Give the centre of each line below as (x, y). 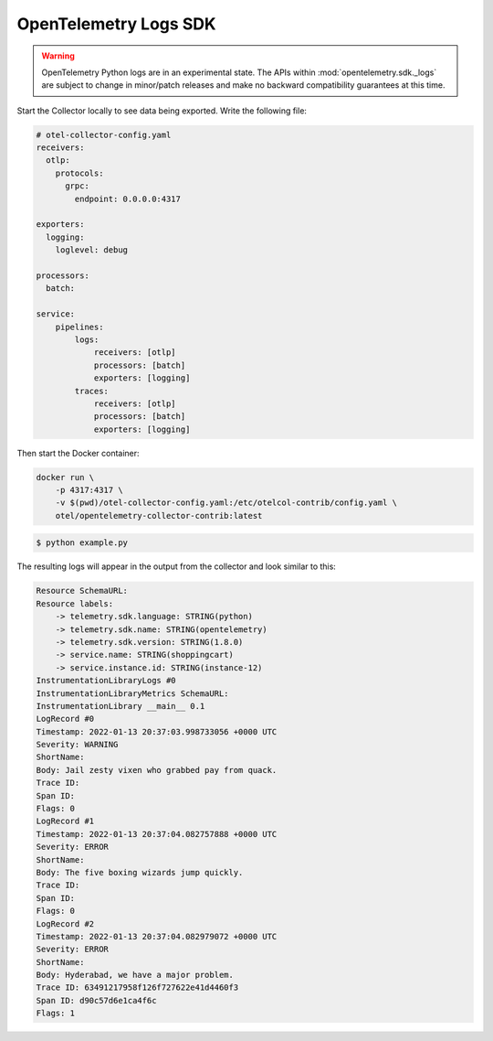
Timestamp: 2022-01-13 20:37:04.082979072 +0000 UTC (157, 936)
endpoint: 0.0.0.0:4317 (128, 199)
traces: (92, 391)
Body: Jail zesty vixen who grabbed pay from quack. (157, 770)
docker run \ (65, 477)
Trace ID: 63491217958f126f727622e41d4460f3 (137, 987)
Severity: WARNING (77, 745)
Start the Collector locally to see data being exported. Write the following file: (162, 111)
